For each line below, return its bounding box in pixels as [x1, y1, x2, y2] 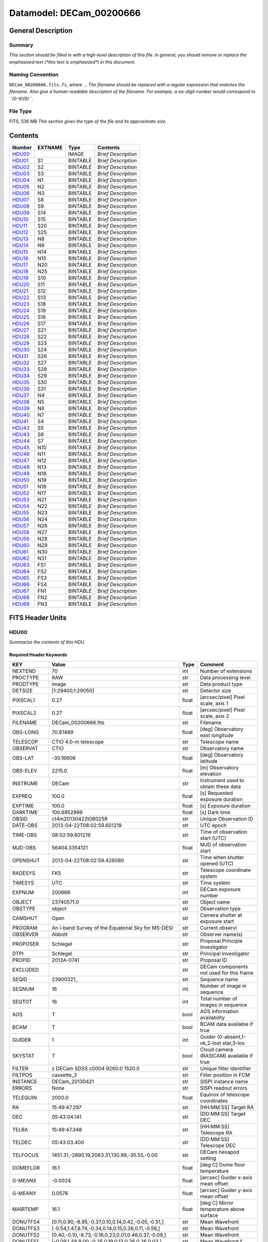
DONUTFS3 [12, 1225, 40, 1232]
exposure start [200, 918, 234, 925]
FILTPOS [12, 1071, 33, 1078]
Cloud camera [200, 1046, 233, 1053]
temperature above [200, 1205, 245, 1212]
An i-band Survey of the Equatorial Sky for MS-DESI [52, 924, 173, 931]
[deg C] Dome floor [200, 1161, 246, 1168]
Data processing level [200, 674, 251, 681]
